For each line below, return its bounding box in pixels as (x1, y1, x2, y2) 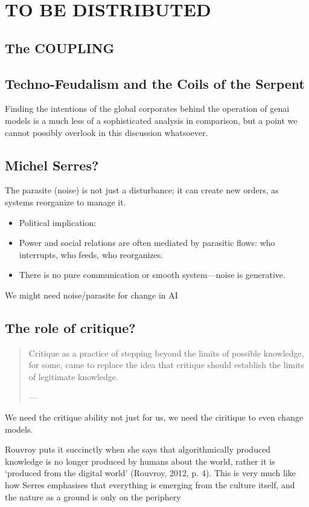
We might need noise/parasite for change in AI (5, 288, 178, 301)
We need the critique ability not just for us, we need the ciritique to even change (5, 411, 304, 424)
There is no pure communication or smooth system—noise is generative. (19, 268, 285, 281)
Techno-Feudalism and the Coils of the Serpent (5, 74, 305, 92)
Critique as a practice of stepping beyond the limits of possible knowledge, (28, 346, 304, 359)
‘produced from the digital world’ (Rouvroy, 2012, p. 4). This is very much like (5, 467, 296, 479)
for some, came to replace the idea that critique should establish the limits (28, 358, 305, 371)
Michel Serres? (5, 155, 99, 174)
